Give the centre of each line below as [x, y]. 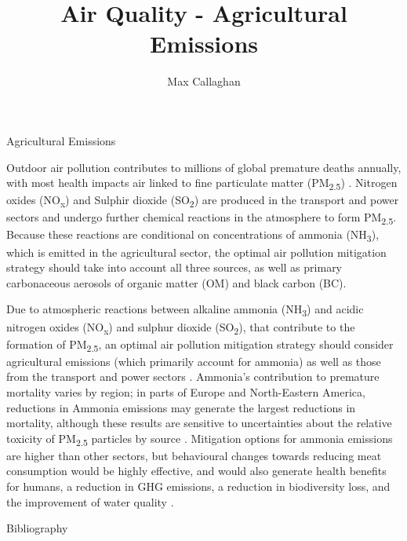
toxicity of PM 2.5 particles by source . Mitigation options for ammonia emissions [200, 439]
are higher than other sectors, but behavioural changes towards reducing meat [194, 455]
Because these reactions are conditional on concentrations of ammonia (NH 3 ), [193, 236]
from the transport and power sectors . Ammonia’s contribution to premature [193, 377]
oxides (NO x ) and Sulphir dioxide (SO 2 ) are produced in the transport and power [203, 201]
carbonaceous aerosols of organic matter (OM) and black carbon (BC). [176, 282]
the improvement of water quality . [90, 501]
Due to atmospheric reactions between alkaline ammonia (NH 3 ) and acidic [185, 310]
